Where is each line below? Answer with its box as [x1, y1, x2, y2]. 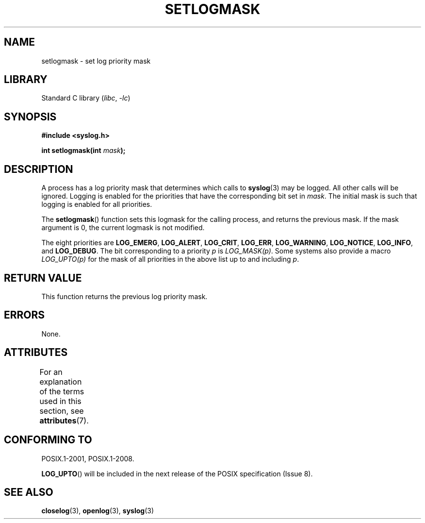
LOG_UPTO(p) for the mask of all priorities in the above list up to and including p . [41, 255, 299, 264]
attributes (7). [39, 415, 89, 425]
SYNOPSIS [4, 110, 57, 123]
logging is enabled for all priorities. [41, 200, 152, 209]
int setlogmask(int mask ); [41, 146, 126, 155]
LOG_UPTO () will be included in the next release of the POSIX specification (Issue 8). [41, 469, 313, 478]
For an [39, 367, 63, 377]
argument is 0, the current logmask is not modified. [41, 223, 205, 232]
